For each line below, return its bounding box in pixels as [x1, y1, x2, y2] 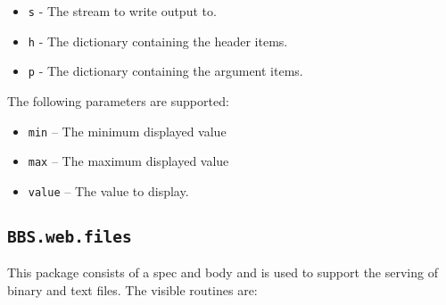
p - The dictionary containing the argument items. [28, 62, 303, 80]
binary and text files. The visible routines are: [7, 280, 258, 299]
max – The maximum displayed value [28, 152, 229, 170]
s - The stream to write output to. [28, 2, 217, 20]
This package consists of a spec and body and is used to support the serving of [7, 263, 438, 282]
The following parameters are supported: [7, 91, 229, 110]
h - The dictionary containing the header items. [28, 31, 288, 50]
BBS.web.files [7, 227, 132, 246]
